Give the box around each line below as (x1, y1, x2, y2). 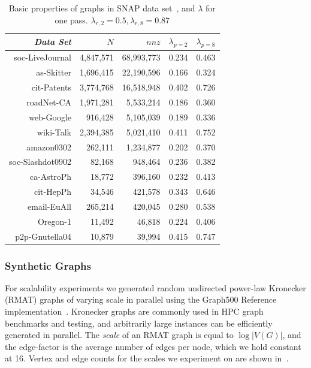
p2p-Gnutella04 (15, 230, 71, 242)
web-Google (29, 110, 71, 123)
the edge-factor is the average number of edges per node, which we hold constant (5, 340, 301, 352)
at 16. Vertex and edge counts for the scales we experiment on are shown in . (5, 352, 289, 364)
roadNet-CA (26, 95, 71, 108)
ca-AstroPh (29, 170, 71, 183)
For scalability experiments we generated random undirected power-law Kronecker (5, 281, 306, 294)
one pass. (55, 13, 88, 26)
